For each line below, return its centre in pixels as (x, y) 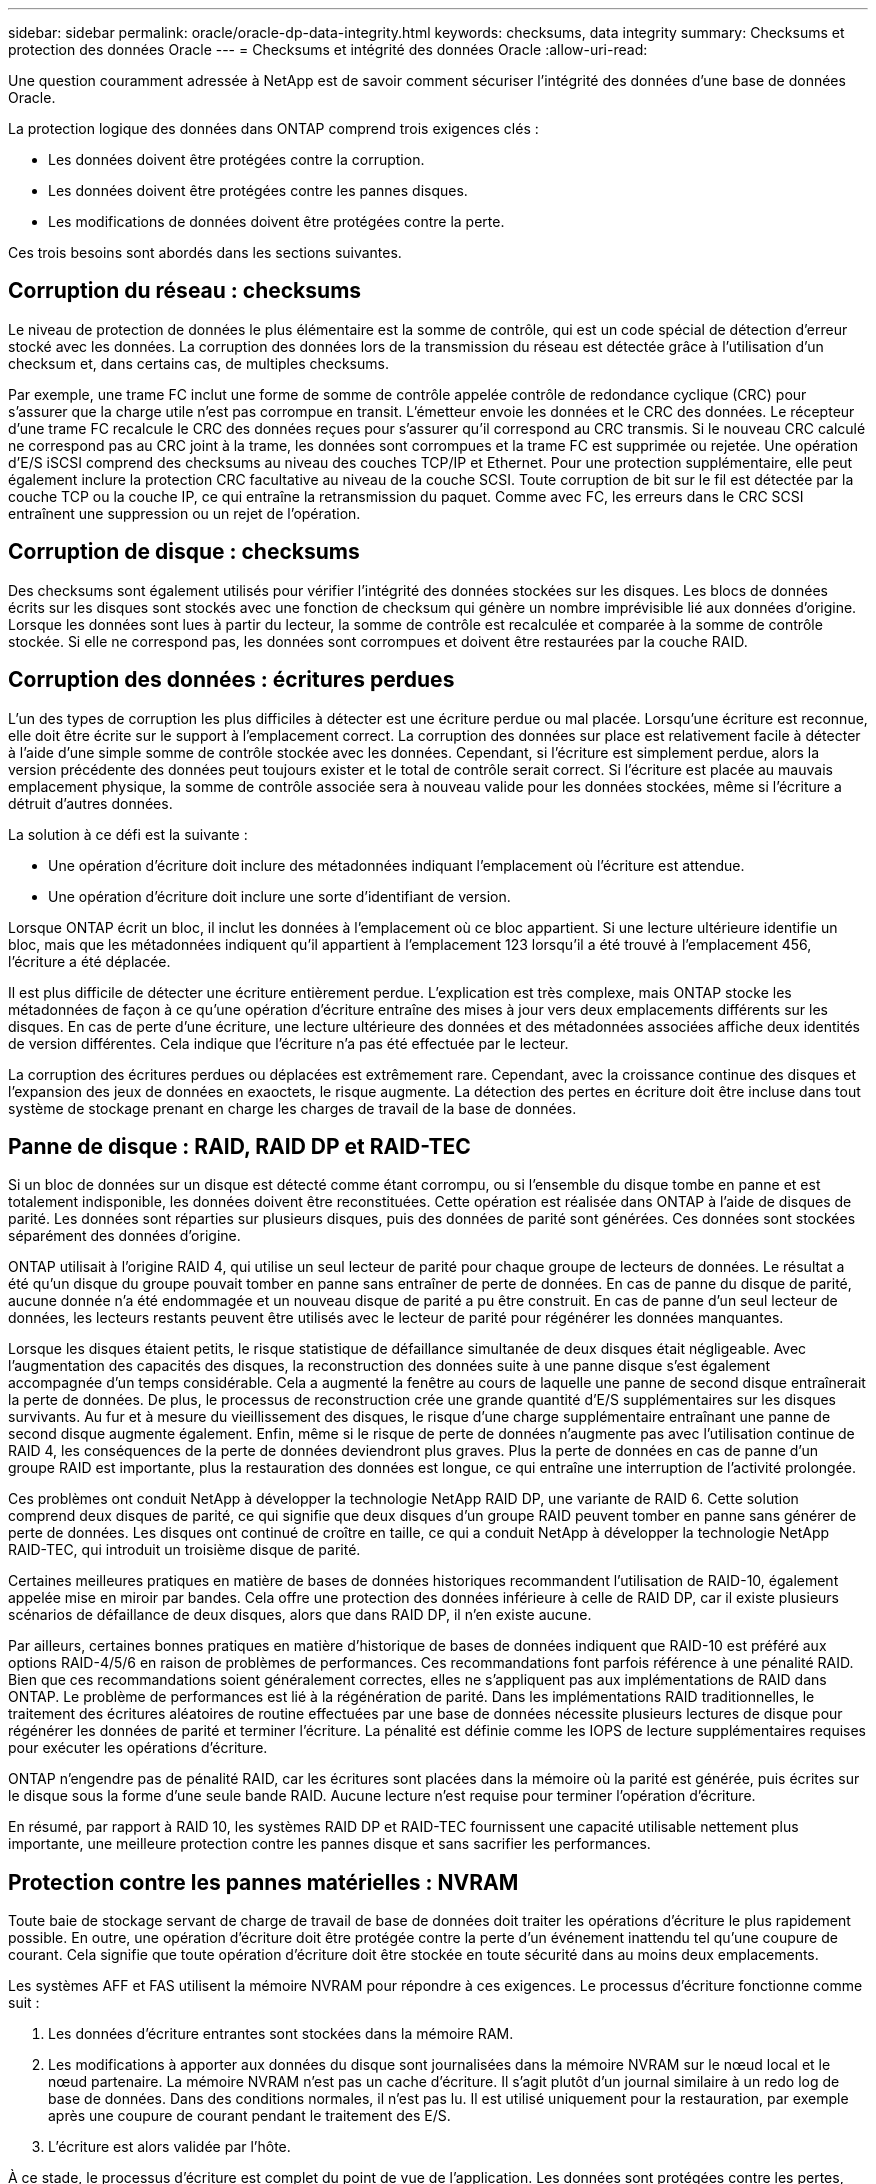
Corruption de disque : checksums (184, 552)
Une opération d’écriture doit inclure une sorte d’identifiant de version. (279, 896)
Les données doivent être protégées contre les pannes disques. (258, 190)
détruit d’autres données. (90, 803)
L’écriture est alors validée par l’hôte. (169, 2147)
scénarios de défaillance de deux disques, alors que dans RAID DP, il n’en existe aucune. (300, 1615)
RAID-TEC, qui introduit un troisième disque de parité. (184, 1550)
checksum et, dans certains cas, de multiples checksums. (198, 363)
